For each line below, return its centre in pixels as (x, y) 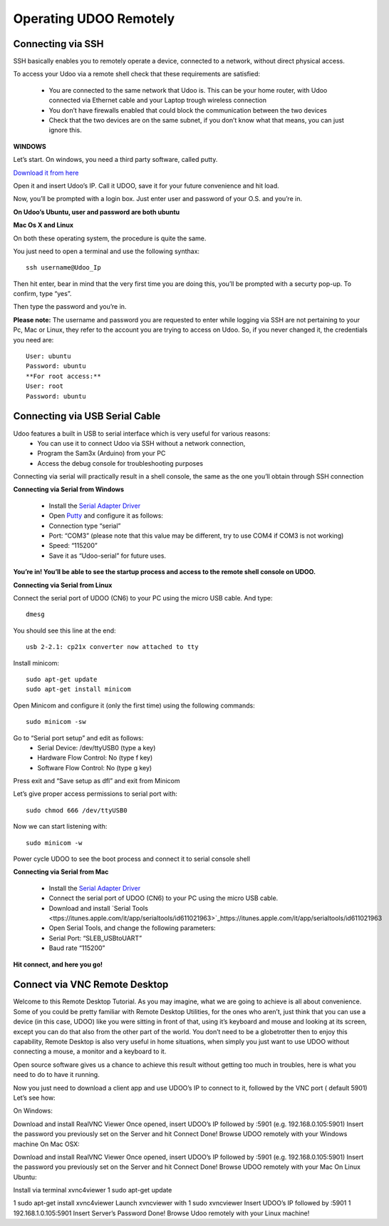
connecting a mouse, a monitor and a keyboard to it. (90, 1051)
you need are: (33, 339)
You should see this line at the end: (65, 630)
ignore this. (65, 130)
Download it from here (46, 173)
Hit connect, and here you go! (58, 964)
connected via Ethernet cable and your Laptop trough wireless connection (158, 101)
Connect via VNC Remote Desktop (91, 985)
